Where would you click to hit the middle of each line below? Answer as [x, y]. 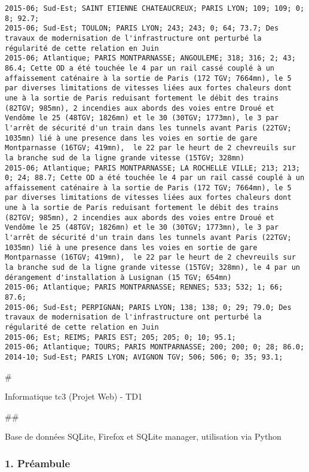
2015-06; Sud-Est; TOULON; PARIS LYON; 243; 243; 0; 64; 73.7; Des [142, 28]
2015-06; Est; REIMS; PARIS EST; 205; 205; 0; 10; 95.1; [120, 337]
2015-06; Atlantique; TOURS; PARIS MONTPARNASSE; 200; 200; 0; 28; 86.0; [155, 347]
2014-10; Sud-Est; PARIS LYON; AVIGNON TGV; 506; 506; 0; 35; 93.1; [144, 357]
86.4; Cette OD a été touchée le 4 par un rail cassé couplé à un [140, 68]
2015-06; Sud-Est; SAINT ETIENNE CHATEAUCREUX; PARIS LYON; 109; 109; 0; [155, 8]
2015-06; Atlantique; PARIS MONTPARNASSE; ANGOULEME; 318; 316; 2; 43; [150, 58]
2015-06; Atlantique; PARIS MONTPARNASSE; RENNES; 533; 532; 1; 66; [144, 287]
